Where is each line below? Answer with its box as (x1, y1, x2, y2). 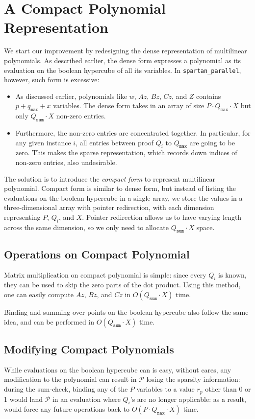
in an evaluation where (52, 394, 121, 404)
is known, (218, 269, 247, 279)
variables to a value (136, 384, 195, 394)
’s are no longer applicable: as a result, (130, 394, 246, 404)
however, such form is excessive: (4, 74, 100, 85)
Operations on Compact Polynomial (4, 246, 190, 261)
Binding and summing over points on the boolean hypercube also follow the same (4, 307, 249, 317)
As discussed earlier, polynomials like (15, 91, 127, 101)
